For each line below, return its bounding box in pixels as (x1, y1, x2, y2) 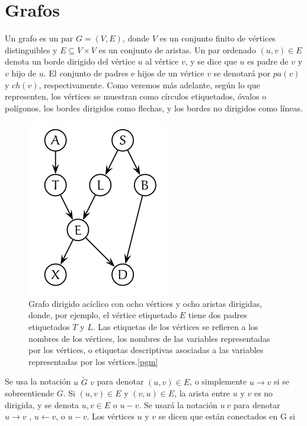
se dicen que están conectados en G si (158, 410, 295, 422)
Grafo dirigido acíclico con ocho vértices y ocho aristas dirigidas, (28, 297, 263, 309)
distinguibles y (5, 43, 57, 56)
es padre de (247, 55, 289, 68)
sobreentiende (5, 387, 54, 399)
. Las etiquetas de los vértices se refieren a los (92, 321, 258, 333)
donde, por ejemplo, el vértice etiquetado (28, 309, 177, 321)
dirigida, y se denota (5, 398, 79, 411)
